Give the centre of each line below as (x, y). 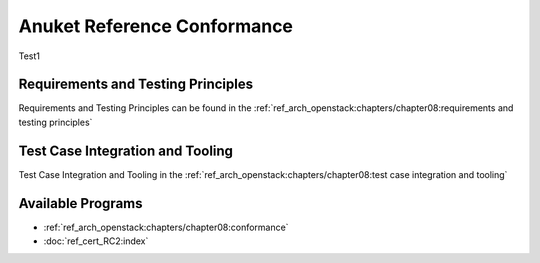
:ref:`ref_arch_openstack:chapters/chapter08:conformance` (166, 227)
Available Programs (80, 203)
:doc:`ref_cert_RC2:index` (96, 241)
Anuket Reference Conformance (156, 26)
